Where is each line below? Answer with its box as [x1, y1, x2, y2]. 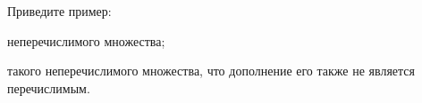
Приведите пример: [7, 2, 112, 20]
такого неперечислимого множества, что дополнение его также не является [7, 61, 416, 80]
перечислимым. [7, 78, 90, 97]
